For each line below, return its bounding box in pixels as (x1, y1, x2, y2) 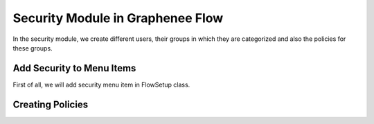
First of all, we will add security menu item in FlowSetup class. (12, 80, 190, 89)
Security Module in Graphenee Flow (12, 10, 224, 26)
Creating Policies (12, 98, 89, 110)
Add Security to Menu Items (12, 62, 136, 74)
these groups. (12, 44, 53, 52)
